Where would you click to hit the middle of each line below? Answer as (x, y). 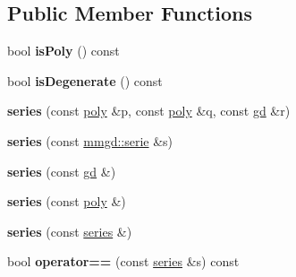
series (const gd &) (62, 171)
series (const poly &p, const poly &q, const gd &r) (149, 111)
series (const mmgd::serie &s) (90, 140)
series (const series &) (70, 231)
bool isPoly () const (63, 51)
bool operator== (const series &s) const (123, 261)
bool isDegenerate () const (85, 80)
